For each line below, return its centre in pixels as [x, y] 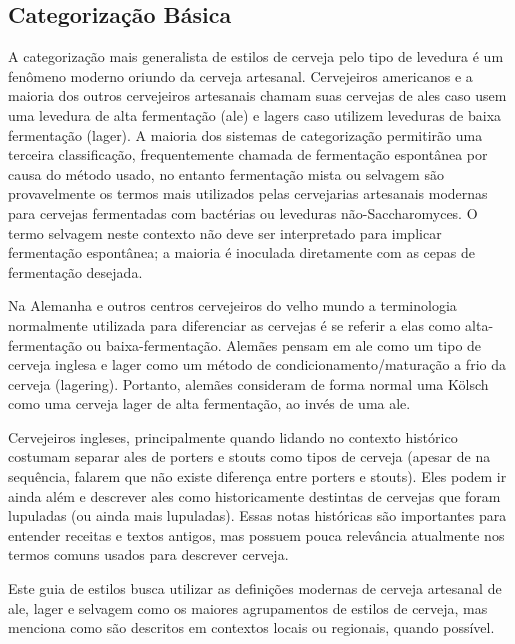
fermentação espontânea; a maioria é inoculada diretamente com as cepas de [241, 252]
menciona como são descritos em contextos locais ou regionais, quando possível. [251, 627]
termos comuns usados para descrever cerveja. [148, 554]
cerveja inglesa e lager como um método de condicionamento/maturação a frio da [257, 364]
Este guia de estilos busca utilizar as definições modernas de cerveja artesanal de [255, 588]
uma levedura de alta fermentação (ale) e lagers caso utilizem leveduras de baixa [255, 114]
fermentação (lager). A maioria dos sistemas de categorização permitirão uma [245, 134]
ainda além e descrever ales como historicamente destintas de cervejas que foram [254, 495]
